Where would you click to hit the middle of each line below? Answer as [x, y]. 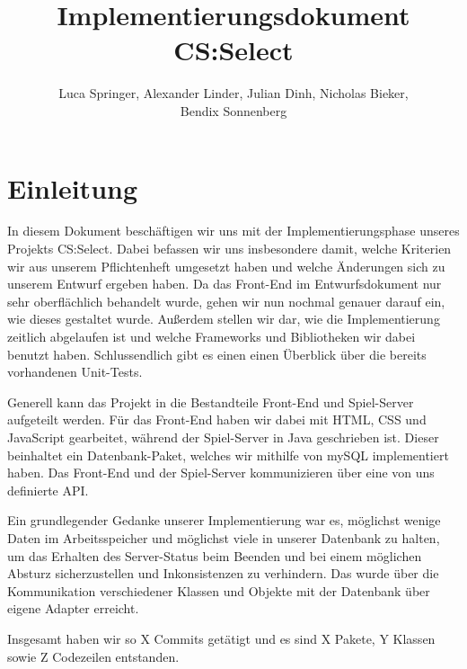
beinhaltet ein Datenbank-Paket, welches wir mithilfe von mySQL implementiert [228, 455]
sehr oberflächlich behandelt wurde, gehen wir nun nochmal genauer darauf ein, [226, 301]
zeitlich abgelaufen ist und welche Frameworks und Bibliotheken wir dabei [211, 336]
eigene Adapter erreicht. [73, 608]
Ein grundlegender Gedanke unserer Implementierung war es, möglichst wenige [224, 520]
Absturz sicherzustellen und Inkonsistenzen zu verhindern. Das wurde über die [223, 573]
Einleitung [73, 187]
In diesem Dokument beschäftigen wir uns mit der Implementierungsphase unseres [233, 231]
